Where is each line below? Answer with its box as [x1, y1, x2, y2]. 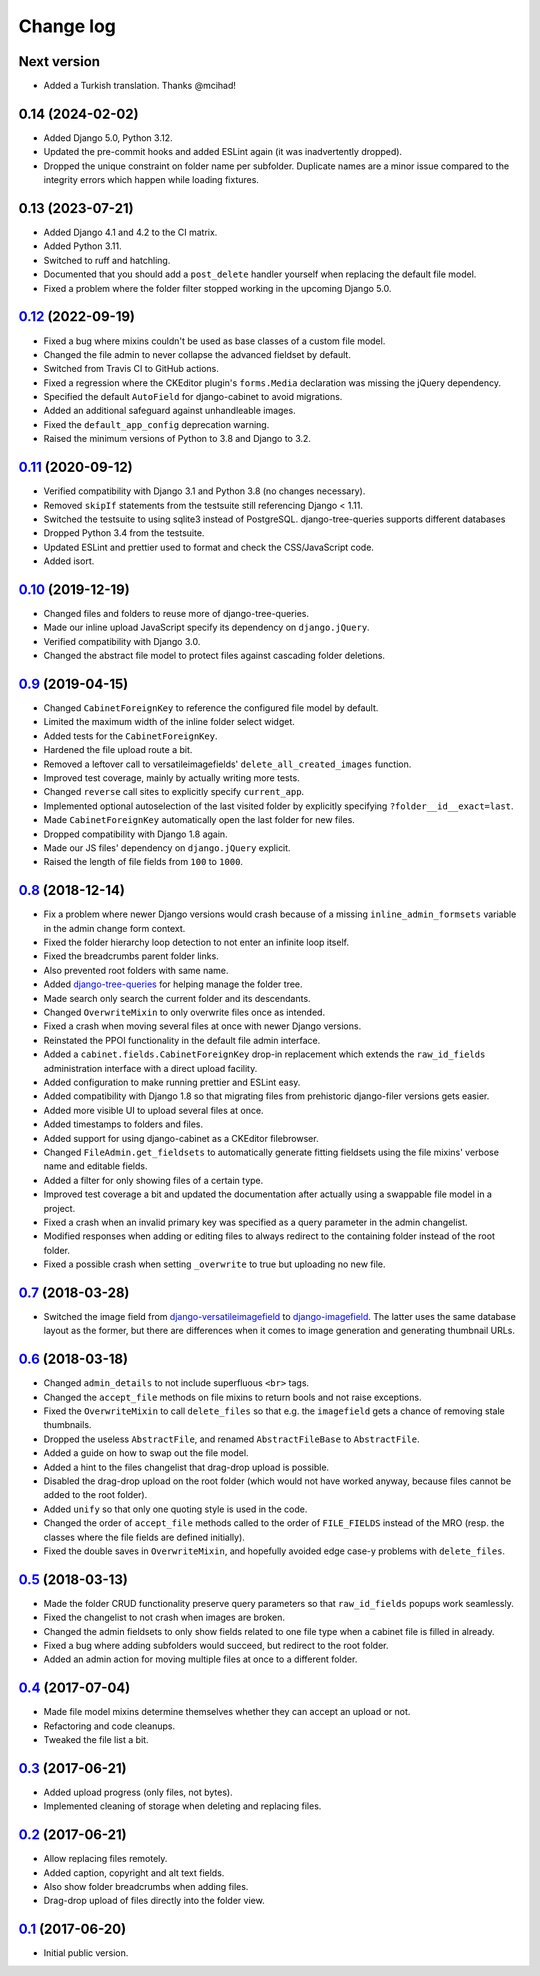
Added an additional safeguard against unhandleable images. [43, 405, 296, 417]
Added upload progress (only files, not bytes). [43, 1786, 234, 1799]
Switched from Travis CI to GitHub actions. [43, 363, 220, 375]
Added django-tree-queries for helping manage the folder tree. [43, 978, 304, 990]
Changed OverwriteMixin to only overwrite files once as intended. [43, 1006, 325, 1019]
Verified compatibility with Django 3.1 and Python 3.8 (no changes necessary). [43, 485, 366, 497]
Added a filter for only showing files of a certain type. [43, 1174, 264, 1186]
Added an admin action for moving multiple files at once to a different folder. [43, 1653, 358, 1665]
